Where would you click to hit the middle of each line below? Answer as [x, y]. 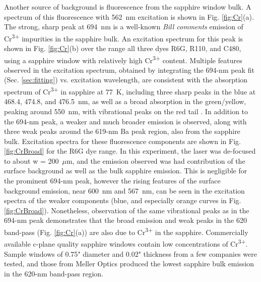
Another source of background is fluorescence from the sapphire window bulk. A [128, 7]
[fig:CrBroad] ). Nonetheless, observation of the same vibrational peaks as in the [127, 210]
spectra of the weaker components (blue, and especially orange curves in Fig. [123, 200]
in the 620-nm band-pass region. [54, 273]
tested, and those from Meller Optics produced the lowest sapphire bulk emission [129, 264]
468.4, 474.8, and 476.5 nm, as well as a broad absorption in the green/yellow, [125, 101]
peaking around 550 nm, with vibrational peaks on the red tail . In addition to [126, 111]
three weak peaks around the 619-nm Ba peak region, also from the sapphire [122, 131]
